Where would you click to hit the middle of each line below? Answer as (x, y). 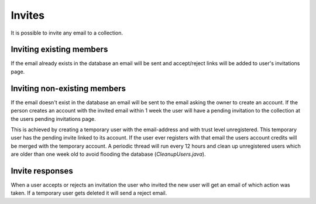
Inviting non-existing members (68, 88)
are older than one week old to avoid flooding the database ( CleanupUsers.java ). (108, 154)
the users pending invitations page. (53, 119)
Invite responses (42, 171)
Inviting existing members (59, 50)
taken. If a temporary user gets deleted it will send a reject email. (89, 193)
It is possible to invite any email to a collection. (67, 33)
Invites (28, 15)
